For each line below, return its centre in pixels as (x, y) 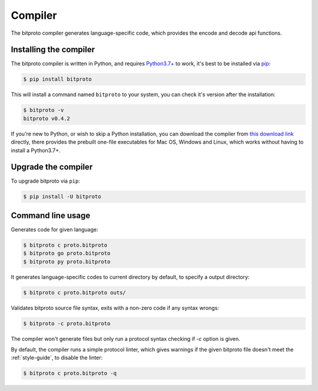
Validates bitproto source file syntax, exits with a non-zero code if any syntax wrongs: (115, 308)
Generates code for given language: (54, 229)
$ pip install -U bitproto (62, 197)
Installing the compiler (53, 50)
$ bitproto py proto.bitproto (67, 261)
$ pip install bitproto (58, 79)
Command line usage (51, 215)
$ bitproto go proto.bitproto (67, 254)
